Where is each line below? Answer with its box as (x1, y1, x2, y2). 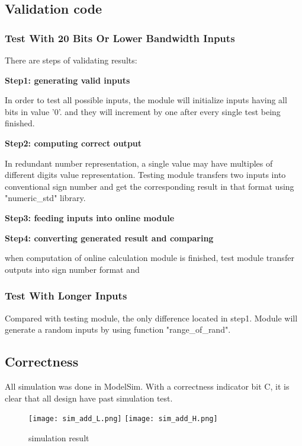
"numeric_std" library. (5, 192, 86, 204)
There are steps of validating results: (5, 54, 137, 66)
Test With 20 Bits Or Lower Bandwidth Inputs (5, 30, 235, 45)
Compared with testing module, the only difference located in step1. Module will (5, 311, 298, 324)
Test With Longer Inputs (5, 288, 127, 303)
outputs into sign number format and (5, 263, 140, 275)
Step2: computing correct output (5, 136, 142, 149)
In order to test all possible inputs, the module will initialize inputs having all (5, 94, 287, 106)
